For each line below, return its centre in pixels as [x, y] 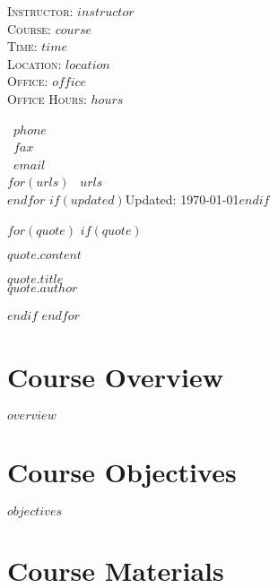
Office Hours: [47, 98]
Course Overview [115, 376]
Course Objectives [122, 472]
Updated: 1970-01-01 [182, 199]
